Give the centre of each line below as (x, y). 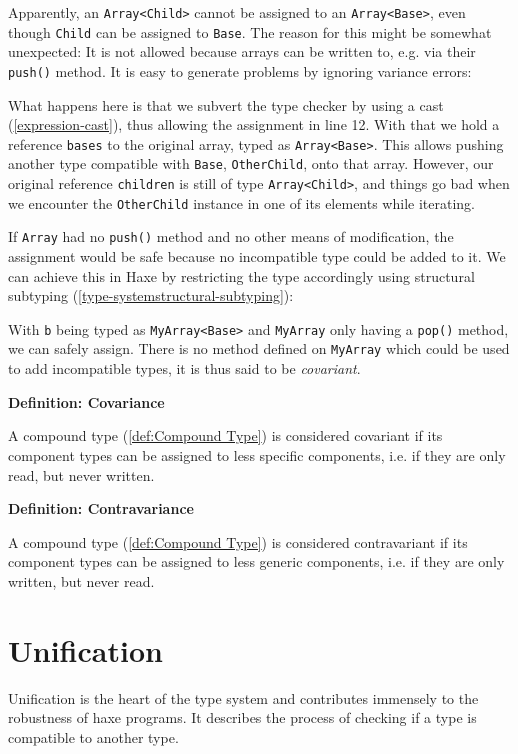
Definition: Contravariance (101, 508)
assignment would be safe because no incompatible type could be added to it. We (257, 256)
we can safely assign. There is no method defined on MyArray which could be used (259, 348)
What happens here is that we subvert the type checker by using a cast (226, 104)
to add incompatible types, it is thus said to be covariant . (184, 368)
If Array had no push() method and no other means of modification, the (231, 236)
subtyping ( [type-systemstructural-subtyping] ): (151, 295)
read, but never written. (81, 474)
